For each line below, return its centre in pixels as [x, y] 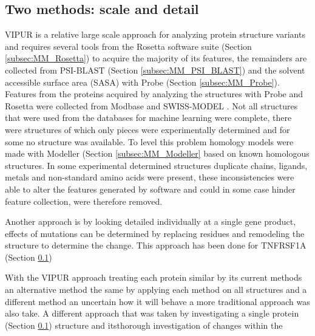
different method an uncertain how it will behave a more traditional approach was [157, 301]
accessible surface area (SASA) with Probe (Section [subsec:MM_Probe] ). [142, 82]
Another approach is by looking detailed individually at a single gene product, [151, 221]
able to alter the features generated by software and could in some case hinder [150, 189]
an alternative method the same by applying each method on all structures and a [156, 290]
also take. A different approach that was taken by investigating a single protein [152, 313]
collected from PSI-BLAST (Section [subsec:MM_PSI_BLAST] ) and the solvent [155, 70]
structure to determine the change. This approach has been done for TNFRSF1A [156, 245]
